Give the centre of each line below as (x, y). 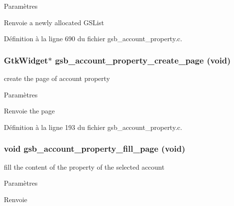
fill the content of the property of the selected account (84, 166)
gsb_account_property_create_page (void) (143, 60)
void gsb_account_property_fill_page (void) (95, 149)
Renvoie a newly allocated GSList (54, 22)
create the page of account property (57, 78)
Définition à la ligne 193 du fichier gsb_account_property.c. (93, 127)
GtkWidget (26, 60)
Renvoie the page (29, 111)
